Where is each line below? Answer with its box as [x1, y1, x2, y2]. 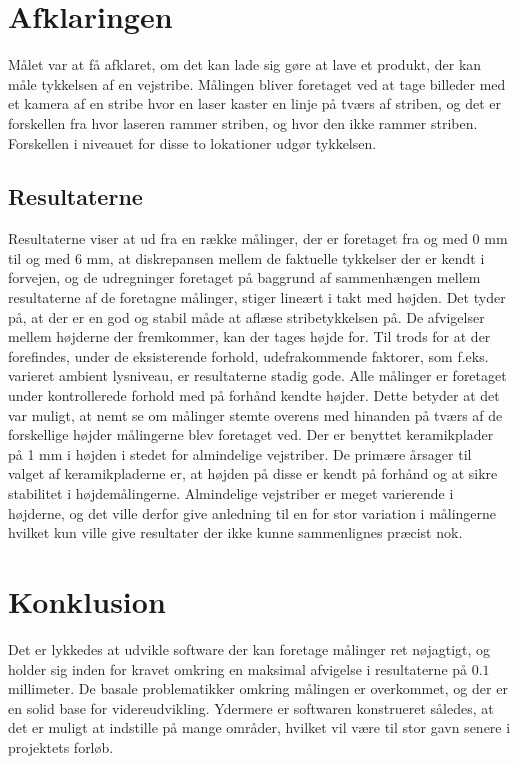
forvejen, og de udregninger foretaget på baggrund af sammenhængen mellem [8, 267, 481, 288]
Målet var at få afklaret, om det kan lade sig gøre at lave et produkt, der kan [8, 54, 482, 75]
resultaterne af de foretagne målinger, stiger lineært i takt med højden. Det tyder [8, 287, 506, 308]
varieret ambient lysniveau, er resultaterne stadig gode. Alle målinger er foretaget [8, 365, 507, 386]
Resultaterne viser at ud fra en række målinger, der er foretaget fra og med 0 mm [8, 228, 508, 249]
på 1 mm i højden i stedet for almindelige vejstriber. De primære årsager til [8, 443, 472, 464]
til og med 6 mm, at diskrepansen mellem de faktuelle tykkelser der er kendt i [8, 247, 485, 268]
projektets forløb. [8, 736, 114, 757]
